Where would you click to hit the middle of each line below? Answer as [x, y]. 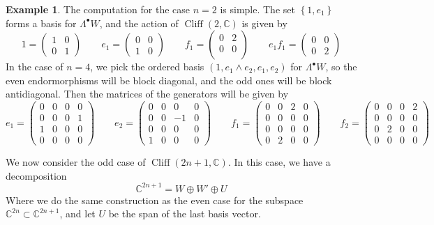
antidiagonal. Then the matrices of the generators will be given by [147, 94]
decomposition [36, 175]
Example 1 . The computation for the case [98, 9]
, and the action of [139, 23]
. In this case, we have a [279, 162]
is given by [264, 23]
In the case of [35, 67]
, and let [77, 214]
